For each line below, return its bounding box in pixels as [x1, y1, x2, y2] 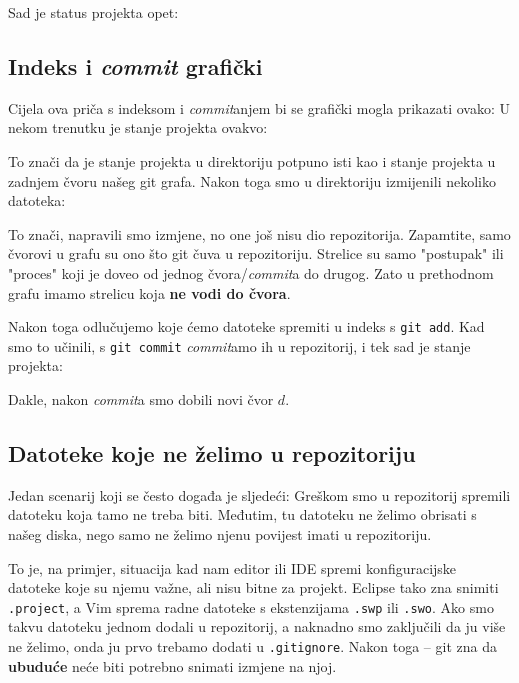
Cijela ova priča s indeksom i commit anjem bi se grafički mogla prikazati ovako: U [8, 97, 510, 118]
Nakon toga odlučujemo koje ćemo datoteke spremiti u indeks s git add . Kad [8, 316, 485, 337]
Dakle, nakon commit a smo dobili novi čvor [8, 389, 274, 410]
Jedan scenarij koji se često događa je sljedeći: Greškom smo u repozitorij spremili [8, 484, 511, 505]
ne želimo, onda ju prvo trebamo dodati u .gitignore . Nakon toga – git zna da [8, 636, 497, 657]
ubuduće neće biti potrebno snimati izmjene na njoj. [8, 655, 337, 676]
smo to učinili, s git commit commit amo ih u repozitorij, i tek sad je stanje [8, 335, 471, 356]
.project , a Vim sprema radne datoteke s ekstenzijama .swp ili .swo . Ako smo [8, 596, 494, 617]
